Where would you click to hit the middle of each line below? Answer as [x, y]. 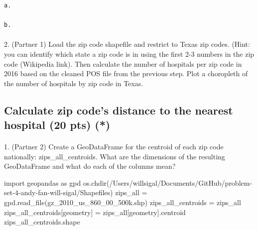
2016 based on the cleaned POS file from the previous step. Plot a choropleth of [126, 73]
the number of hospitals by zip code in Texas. [74, 83]
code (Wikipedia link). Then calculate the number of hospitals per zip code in [123, 63]
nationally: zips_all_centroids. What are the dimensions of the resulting [115, 156]
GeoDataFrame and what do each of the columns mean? [90, 166]
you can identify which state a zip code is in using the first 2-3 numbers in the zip [129, 54]
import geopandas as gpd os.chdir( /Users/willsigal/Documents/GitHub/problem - [128, 182]
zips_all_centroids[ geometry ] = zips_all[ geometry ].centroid [95, 212]
